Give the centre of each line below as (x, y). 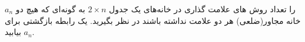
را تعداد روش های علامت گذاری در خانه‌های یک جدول (202, 9)
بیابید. (20, 32)
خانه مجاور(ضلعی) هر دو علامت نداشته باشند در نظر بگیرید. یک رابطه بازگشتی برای (153, 20)
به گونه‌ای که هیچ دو (50, 9)
